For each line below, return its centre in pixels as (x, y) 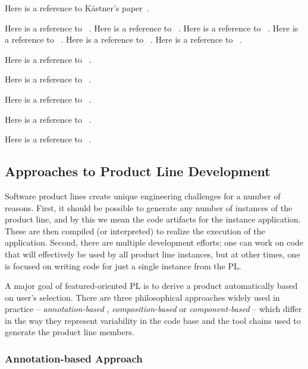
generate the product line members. (70, 332)
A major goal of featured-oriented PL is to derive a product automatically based (151, 286)
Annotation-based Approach (74, 358)
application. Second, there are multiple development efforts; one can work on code (154, 242)
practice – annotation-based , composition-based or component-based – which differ (153, 309)
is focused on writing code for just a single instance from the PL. (123, 265)
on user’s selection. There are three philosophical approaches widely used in (142, 297)
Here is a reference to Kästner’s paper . (77, 8)
